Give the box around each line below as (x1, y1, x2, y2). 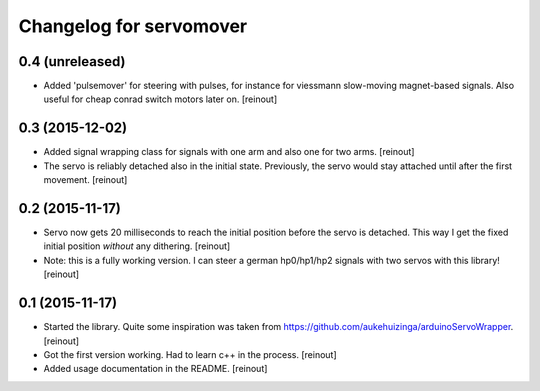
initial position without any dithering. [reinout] (43, 240, 231, 252)
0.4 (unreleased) (18, 53, 126, 70)
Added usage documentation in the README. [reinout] (43, 363, 268, 375)
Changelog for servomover (18, 15, 248, 37)
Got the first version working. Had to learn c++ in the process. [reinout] (43, 348, 337, 360)
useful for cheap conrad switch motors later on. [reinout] (43, 93, 278, 105)
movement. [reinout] (43, 174, 128, 186)
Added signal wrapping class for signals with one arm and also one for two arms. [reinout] (43, 146, 415, 158)
